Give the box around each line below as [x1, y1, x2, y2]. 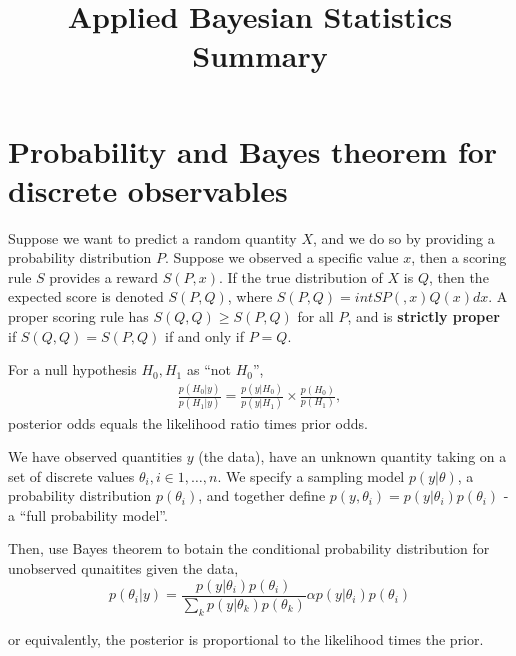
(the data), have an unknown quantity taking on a [198, 446, 507, 467]
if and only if [164, 325, 244, 346]
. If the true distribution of [218, 266, 383, 287]
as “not [186, 359, 231, 380]
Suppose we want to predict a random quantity [8, 227, 297, 248]
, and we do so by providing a [312, 227, 495, 248]
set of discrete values [8, 465, 135, 486]
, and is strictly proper [347, 306, 500, 327]
